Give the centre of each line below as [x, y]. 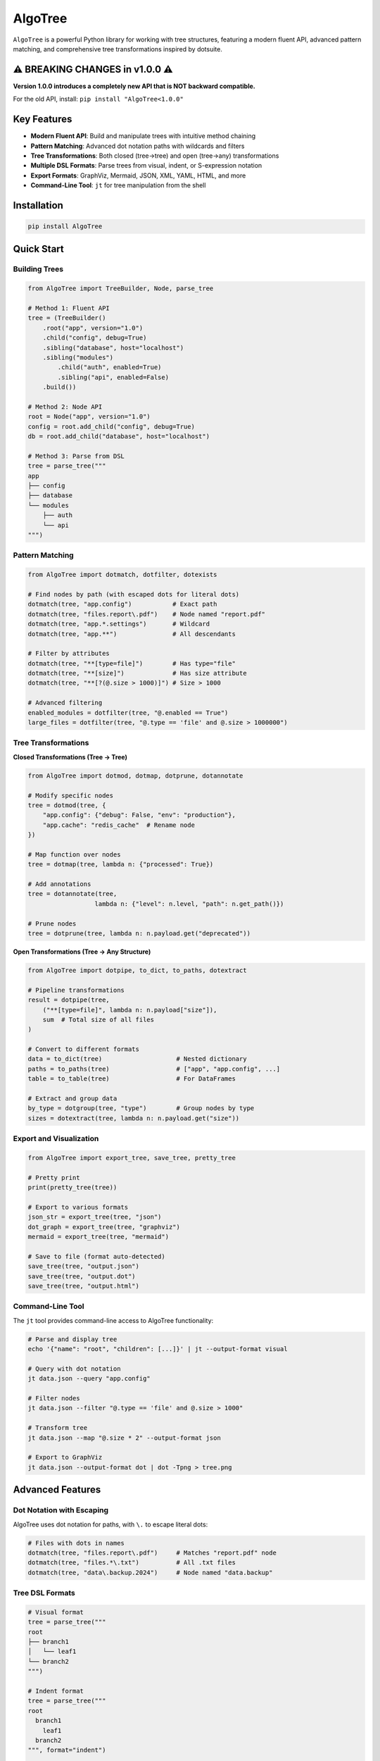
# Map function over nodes [74, 854]
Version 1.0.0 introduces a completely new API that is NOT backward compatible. [134, 86]
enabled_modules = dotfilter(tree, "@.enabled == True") [128, 713]
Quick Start [38, 249]
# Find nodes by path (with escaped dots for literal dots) [134, 594]
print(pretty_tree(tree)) [72, 1188]
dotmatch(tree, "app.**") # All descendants [132, 634]
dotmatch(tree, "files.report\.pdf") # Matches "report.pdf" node [152, 1552]
